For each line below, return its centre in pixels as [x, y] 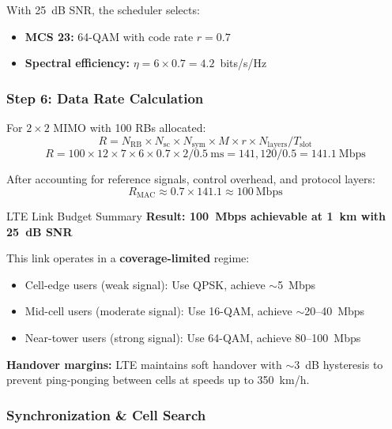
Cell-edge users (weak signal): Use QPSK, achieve [145, 284]
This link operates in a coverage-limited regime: [128, 258]
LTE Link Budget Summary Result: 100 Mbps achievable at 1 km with [196, 216]
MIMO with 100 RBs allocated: [130, 127]
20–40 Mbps [335, 311]
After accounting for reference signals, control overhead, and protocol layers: [191, 179]
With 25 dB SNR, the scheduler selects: [103, 9]
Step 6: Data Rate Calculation [105, 98]
